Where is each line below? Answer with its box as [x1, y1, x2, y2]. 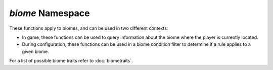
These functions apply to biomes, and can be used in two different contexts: [9, 25, 168, 31]
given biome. [22, 48, 49, 54]
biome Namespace [9, 8, 90, 19]
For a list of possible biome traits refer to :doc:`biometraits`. [9, 58, 133, 64]
